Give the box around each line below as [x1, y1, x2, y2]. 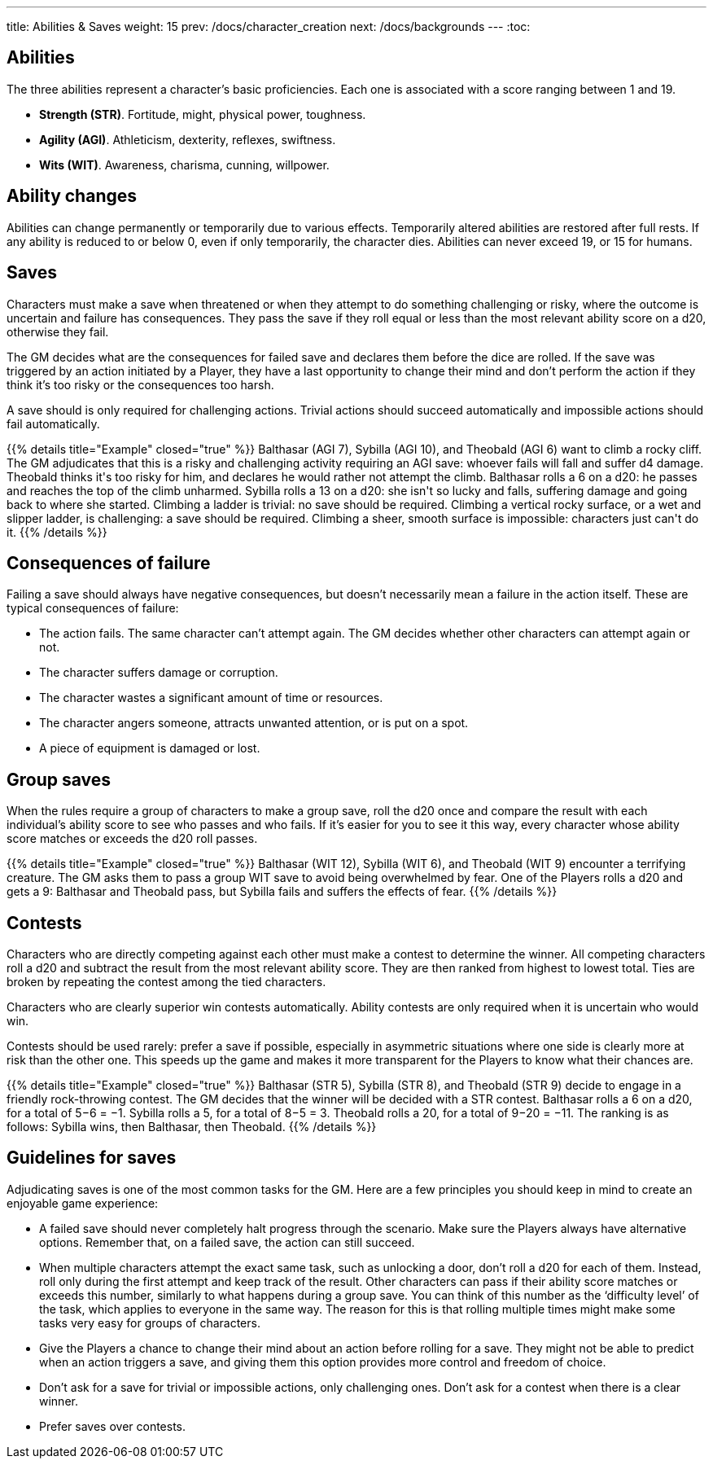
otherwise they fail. [7, 324, 109, 339]
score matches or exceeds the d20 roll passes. [7, 831, 258, 846]
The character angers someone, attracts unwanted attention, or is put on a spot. [39, 716, 469, 730]
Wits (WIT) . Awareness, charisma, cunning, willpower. [39, 157, 330, 172]
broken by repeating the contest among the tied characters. [7, 975, 326, 989]
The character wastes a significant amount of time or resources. [39, 691, 383, 705]
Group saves [7, 769, 112, 790]
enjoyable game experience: [7, 1195, 159, 1210]
